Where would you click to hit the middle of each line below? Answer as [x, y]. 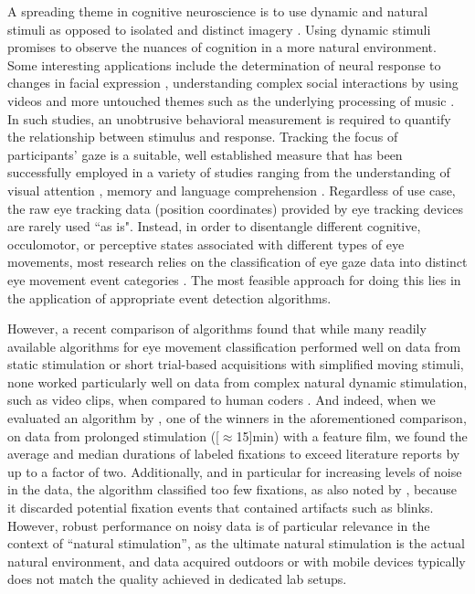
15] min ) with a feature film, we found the [352, 435]
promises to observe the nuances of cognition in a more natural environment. [222, 47]
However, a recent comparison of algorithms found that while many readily [217, 329]
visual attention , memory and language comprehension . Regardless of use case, [232, 190]
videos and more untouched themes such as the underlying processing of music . [231, 100]
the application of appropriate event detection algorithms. [169, 297]
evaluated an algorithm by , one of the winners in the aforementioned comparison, [237, 418]
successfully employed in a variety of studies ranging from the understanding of [229, 172]
